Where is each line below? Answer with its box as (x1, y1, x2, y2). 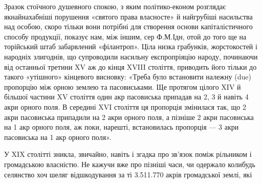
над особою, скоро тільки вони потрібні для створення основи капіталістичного (4, 21, 253, 32)
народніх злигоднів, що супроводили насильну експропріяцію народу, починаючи (4, 51, 258, 62)
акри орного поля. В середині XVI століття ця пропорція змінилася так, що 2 (4, 101, 246, 112)
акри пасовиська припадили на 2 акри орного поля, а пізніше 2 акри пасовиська (4, 111, 254, 122)
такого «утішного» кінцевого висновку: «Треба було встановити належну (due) (4, 71, 251, 82)
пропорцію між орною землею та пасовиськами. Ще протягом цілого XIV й (4, 81, 241, 92)
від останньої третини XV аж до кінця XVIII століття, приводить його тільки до (4, 61, 257, 72)
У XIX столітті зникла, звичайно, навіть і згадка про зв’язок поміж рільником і (4, 149, 252, 159)
